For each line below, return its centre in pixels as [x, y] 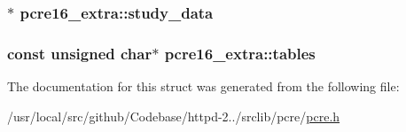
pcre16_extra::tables [240, 53]
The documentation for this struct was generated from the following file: [203, 86]
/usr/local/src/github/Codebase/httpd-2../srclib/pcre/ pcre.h [174, 116]
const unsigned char [80, 53]
